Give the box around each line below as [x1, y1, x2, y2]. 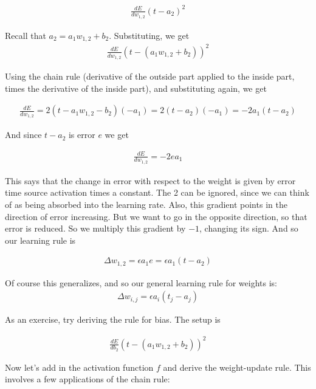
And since [5, 128, 42, 141]
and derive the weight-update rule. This [163, 360, 311, 373]
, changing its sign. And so [199, 222, 298, 235]
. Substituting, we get [109, 29, 190, 41]
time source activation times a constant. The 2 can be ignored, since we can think [5, 186, 309, 199]
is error [68, 128, 95, 141]
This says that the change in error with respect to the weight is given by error [5, 174, 296, 187]
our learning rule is [5, 233, 76, 246]
